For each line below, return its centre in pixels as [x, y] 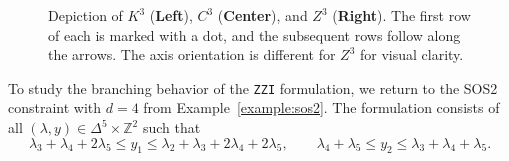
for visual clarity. [412, 54]
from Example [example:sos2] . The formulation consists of [321, 107]
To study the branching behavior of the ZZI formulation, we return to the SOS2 [253, 87]
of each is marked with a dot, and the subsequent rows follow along [254, 34]
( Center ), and [262, 15]
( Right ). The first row [401, 15]
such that [171, 127]
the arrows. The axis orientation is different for [192, 54]
